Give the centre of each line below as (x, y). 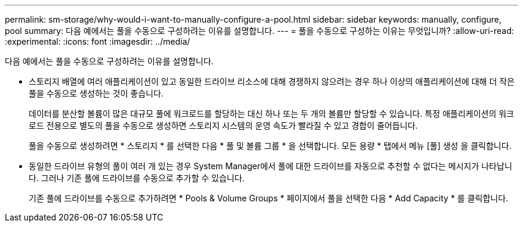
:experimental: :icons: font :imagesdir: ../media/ (98, 41)
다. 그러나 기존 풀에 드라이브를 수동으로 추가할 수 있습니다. (137, 178)
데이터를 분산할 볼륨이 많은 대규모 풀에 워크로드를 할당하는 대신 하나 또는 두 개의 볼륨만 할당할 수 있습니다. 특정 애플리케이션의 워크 (272, 113)
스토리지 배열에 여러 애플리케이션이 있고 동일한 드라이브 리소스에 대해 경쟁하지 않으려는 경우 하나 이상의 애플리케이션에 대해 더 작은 (272, 81)
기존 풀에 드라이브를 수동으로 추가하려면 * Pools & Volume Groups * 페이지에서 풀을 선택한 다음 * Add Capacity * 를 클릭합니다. (269, 198)
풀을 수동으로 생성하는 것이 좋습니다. (96, 93)
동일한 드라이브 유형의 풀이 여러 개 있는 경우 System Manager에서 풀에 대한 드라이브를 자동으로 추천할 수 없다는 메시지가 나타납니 (270, 166)
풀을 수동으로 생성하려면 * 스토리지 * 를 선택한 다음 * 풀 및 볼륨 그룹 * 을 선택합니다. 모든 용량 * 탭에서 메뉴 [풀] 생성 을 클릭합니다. (270, 146)
